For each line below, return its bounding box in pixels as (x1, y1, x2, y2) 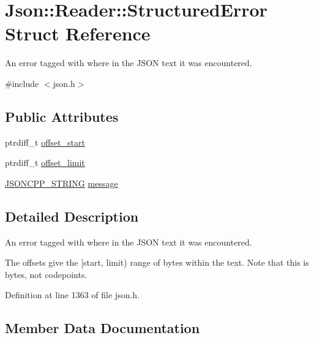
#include (5, 77, 39, 89)
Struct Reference (5, 21, 151, 46)
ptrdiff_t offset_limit (5, 156, 85, 169)
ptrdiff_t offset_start (5, 135, 85, 148)
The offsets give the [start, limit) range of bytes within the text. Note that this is (5, 256, 309, 269)
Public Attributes (5, 107, 119, 126)
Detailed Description (5, 206, 139, 225)
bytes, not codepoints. (5, 268, 88, 280)
